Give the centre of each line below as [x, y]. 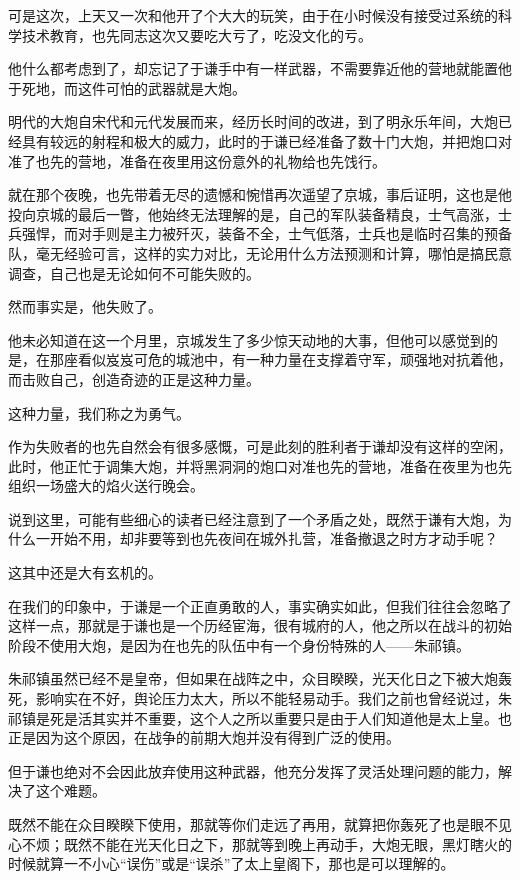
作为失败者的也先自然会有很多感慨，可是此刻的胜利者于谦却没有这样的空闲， [260, 446]
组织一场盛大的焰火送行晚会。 [106, 485]
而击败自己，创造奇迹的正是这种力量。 [134, 378]
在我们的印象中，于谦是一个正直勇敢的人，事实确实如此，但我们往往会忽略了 [260, 605]
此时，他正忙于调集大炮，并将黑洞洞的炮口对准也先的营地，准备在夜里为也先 [260, 465]
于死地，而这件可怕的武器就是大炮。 [127, 87]
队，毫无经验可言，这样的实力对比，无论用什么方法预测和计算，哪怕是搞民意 [260, 252]
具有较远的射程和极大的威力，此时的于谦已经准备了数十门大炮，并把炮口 [259, 140]
